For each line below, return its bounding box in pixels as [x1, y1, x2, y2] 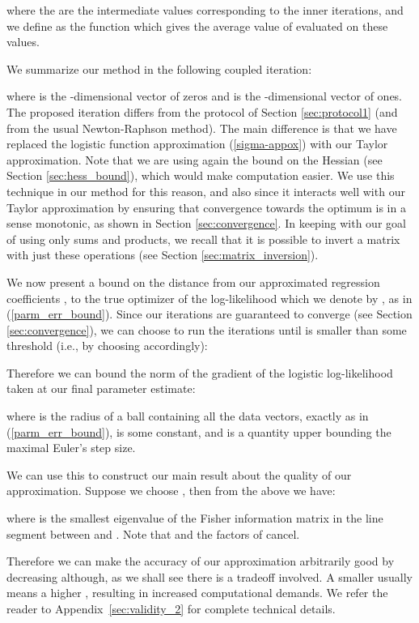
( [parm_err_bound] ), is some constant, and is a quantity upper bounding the [6, 423, 391, 440]
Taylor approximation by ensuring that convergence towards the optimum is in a [6, 198, 406, 215]
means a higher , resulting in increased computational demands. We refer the [6, 584, 388, 601]
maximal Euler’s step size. [6, 439, 136, 456]
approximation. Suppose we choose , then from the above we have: [6, 482, 336, 499]
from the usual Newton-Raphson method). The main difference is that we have [6, 119, 397, 136]
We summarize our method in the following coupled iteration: [6, 60, 312, 77]
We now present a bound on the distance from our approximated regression [6, 273, 380, 290]
